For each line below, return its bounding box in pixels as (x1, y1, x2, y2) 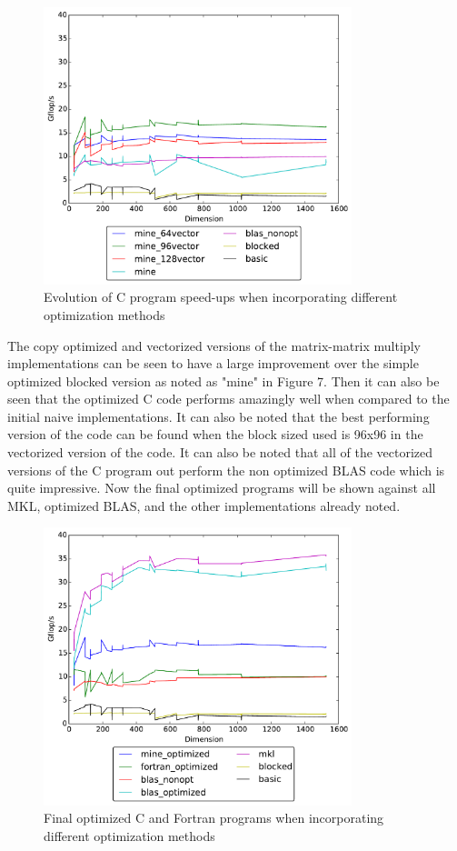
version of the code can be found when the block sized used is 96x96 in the (7, 425, 423, 444)
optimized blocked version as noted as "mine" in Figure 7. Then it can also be (7, 371, 440, 390)
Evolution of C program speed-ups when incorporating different (44, 287, 398, 306)
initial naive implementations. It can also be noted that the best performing (7, 406, 430, 425)
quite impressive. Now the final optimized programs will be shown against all (7, 478, 436, 497)
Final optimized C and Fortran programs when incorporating (44, 808, 384, 827)
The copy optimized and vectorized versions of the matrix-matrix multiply (7, 335, 421, 355)
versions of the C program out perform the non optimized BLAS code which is (7, 460, 445, 479)
